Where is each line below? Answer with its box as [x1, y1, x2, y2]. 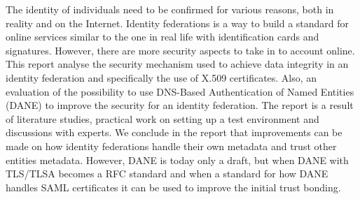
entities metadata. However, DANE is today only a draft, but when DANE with [6, 152, 349, 167]
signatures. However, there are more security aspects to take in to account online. [6, 43, 355, 57]
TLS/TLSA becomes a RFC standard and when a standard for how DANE [6, 166, 328, 181]
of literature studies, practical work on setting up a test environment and [6, 111, 319, 126]
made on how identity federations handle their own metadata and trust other [6, 138, 337, 153]
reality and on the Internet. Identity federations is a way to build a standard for [6, 15, 349, 30]
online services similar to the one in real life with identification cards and [6, 29, 319, 44]
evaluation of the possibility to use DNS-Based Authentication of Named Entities [6, 84, 354, 98]
